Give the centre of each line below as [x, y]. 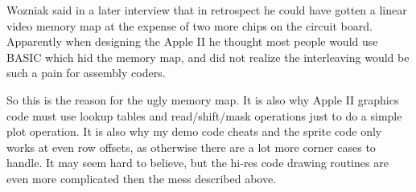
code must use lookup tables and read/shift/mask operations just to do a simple [204, 115]
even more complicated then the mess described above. [142, 178]
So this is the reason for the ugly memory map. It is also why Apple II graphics [203, 99]
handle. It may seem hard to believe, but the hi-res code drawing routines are [198, 163]
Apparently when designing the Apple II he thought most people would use [192, 41]
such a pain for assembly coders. [86, 73]
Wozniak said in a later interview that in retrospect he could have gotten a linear [207, 10]
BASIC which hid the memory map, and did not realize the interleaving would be [208, 57]
